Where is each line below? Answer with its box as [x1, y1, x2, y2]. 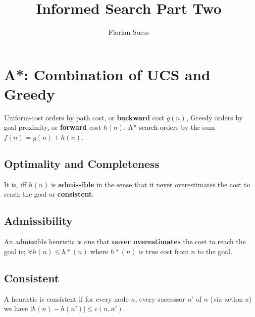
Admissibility [4, 213, 73, 228]
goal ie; [4, 246, 26, 256]
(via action [210, 293, 243, 304]
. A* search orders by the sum [123, 122, 215, 132]
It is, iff [4, 179, 27, 189]
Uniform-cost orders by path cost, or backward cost [4, 112, 164, 122]
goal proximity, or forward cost [4, 122, 102, 132]
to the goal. [197, 246, 232, 256]
